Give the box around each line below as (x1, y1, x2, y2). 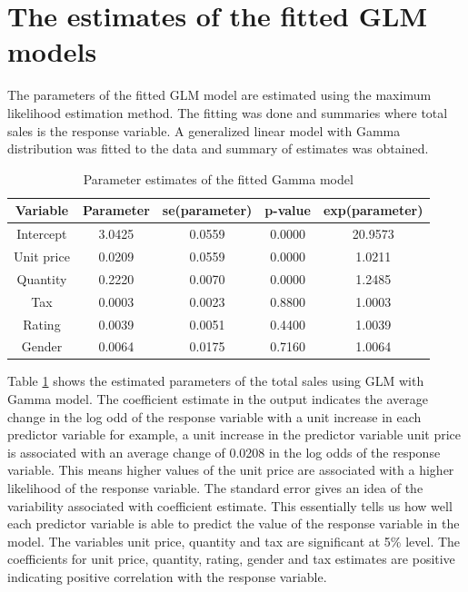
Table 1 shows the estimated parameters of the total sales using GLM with (7, 371, 424, 390)
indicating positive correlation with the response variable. (7, 567, 327, 586)
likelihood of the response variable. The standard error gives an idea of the (7, 479, 423, 497)
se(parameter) (162, 201, 253, 220)
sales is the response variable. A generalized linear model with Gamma (7, 121, 401, 140)
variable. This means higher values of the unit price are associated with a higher (7, 460, 454, 479)
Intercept (16, 224, 67, 243)
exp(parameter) (323, 201, 423, 220)
